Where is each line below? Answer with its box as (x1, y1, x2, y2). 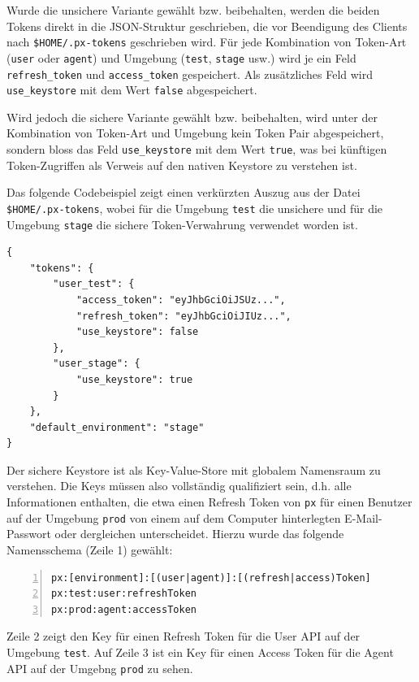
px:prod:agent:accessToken (51, 603, 197, 615)
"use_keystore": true (76, 373, 193, 385)
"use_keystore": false (76, 326, 199, 338)
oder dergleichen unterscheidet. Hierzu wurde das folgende (54, 525, 344, 542)
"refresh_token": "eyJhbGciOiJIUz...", (76, 310, 292, 322)
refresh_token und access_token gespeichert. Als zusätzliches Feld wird (6, 65, 374, 82)
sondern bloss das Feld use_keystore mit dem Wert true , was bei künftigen (6, 141, 387, 157)
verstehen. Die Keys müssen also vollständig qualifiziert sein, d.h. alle (6, 477, 352, 494)
